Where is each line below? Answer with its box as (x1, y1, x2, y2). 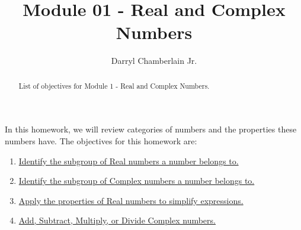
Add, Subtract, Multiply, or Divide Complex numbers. (18, 214, 216, 226)
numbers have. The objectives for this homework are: (5, 134, 197, 147)
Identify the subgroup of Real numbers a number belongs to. (18, 154, 239, 167)
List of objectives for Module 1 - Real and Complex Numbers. (18, 80, 210, 90)
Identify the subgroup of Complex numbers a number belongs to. (18, 174, 255, 187)
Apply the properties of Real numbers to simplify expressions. (18, 194, 244, 206)
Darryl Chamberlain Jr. (111, 54, 197, 67)
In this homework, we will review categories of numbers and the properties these (5, 123, 297, 135)
